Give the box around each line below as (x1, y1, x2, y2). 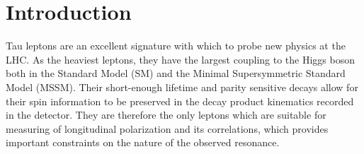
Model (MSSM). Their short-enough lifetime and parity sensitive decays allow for (6, 79, 358, 94)
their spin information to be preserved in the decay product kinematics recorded (6, 93, 354, 108)
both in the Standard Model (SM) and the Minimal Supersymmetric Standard (6, 66, 346, 81)
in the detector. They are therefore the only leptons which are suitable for (6, 107, 326, 122)
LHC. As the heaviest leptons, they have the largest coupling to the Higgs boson (6, 52, 355, 66)
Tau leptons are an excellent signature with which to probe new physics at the (6, 38, 346, 53)
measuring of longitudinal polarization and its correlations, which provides (6, 121, 329, 136)
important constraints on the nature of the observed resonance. (6, 135, 280, 150)
